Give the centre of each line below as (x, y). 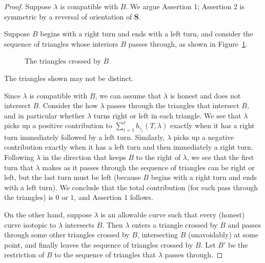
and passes (244, 224)
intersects (80, 224)
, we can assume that (128, 95)
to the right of (158, 157)
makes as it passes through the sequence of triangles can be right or (148, 167)
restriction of (24, 255)
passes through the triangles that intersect (173, 105)
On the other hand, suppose (48, 214)
